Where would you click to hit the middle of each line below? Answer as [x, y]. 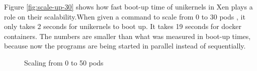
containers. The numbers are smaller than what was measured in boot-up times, [127, 36]
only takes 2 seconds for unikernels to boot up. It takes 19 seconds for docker [123, 26]
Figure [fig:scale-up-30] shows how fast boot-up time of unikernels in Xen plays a [128, 6]
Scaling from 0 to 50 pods [64, 62]
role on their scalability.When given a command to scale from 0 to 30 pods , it [125, 16]
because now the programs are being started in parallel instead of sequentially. [125, 46]
